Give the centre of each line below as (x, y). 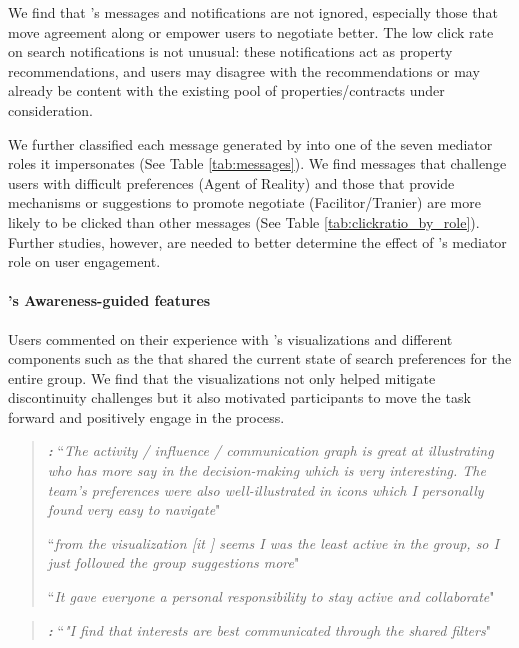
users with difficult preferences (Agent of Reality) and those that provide (231, 182)
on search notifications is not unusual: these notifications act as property (230, 51)
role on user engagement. (84, 261)
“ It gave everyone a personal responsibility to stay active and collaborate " (271, 596)
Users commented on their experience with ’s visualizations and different (230, 338)
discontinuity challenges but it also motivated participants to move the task (239, 397)
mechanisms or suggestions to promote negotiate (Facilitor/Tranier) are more (244, 202)
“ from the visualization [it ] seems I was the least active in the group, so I (273, 542)
